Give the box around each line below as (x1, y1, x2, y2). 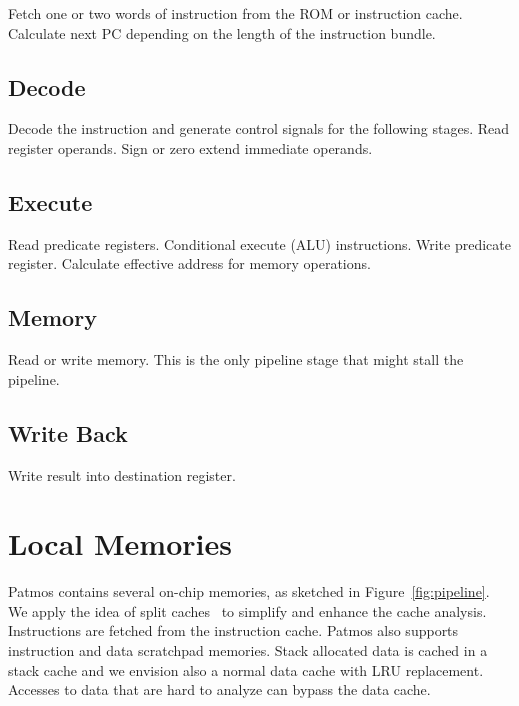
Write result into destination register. (8, 464, 236, 485)
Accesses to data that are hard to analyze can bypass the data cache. (8, 679, 431, 700)
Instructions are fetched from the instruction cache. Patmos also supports (8, 620, 459, 641)
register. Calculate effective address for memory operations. (8, 253, 371, 274)
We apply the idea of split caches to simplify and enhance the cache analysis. (8, 600, 487, 621)
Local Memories (8, 523, 232, 564)
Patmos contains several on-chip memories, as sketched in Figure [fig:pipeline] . (8, 581, 490, 602)
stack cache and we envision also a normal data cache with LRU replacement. (8, 659, 484, 680)
